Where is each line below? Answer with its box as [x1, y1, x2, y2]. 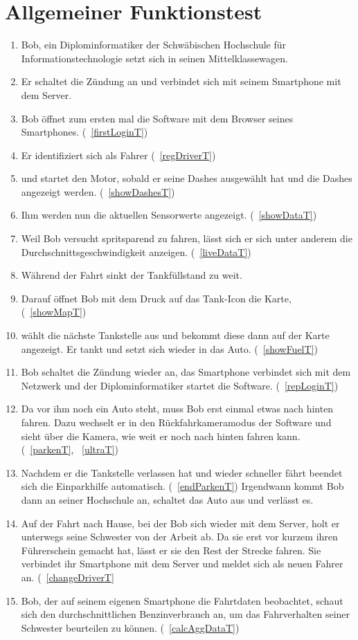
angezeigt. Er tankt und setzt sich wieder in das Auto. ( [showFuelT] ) [21, 341, 318, 356]
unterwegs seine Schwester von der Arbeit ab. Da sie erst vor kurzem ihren [21, 529, 338, 544]
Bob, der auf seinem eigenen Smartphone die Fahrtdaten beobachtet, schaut [21, 593, 343, 607]
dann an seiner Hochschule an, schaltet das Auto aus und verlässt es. [21, 492, 314, 506]
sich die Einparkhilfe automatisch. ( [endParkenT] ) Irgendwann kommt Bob [21, 479, 344, 493]
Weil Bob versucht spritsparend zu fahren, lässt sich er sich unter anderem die [21, 231, 352, 246]
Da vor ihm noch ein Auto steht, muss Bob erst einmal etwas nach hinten [21, 401, 334, 416]
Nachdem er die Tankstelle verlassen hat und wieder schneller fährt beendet [21, 465, 343, 479]
